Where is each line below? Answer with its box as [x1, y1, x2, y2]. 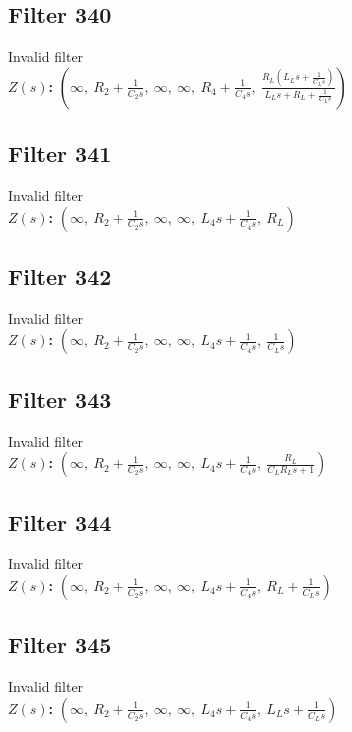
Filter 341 [8, 138, 112, 169]
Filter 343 [8, 383, 112, 414]
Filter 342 [8, 260, 112, 291]
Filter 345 [8, 629, 112, 660]
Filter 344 [8, 506, 112, 537]
